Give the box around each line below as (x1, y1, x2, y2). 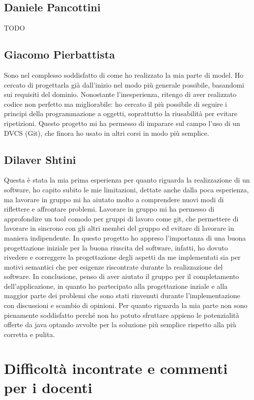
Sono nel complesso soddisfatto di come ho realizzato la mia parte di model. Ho (4, 70, 244, 80)
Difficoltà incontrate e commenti (4, 358, 228, 378)
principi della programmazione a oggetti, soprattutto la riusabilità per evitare (4, 108, 237, 119)
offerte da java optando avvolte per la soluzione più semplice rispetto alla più (4, 319, 236, 330)
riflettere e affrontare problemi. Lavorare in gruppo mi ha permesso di (4, 204, 215, 214)
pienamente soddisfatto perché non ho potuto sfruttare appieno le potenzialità (4, 309, 239, 320)
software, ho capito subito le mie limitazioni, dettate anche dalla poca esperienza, (4, 184, 249, 194)
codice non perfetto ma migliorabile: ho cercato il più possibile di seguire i (4, 98, 227, 109)
